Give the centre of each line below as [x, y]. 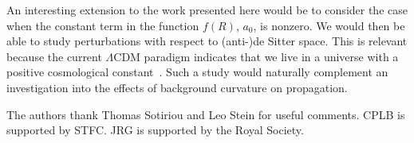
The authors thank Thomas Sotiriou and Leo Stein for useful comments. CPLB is [206, 114]
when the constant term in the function [103, 25]
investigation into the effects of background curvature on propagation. [177, 87]
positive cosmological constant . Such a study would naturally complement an [197, 72]
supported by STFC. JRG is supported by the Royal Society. [155, 130]
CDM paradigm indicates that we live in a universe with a [256, 56]
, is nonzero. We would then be [329, 25]
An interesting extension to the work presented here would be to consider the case [207, 10]
